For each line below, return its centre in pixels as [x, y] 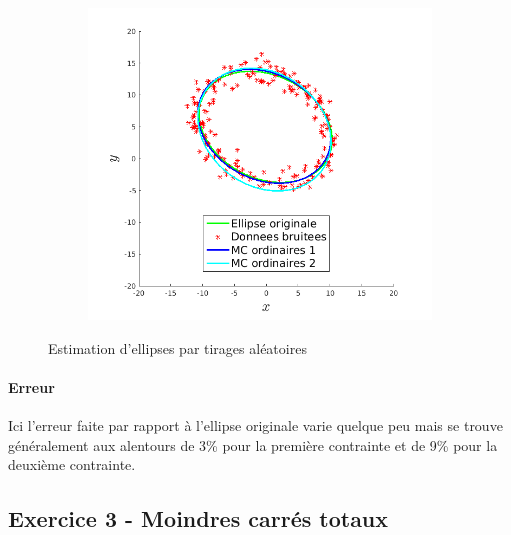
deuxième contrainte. [72, 464]
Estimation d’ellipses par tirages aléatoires [177, 347]
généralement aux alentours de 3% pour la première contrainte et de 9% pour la [253, 444]
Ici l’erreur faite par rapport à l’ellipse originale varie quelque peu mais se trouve [255, 425]
